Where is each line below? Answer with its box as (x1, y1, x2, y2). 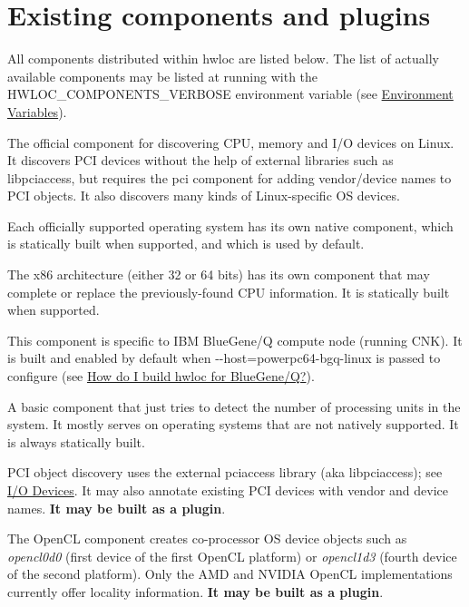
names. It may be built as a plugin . (7, 498, 226, 517)
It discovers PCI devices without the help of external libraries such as (7, 151, 394, 170)
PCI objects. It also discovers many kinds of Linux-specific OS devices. (7, 186, 400, 205)
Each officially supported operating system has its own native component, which (7, 216, 454, 235)
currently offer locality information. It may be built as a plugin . (7, 582, 384, 601)
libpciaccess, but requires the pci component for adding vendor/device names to (7, 168, 452, 187)
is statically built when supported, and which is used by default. (7, 234, 365, 253)
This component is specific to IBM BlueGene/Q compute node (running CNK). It (7, 330, 463, 349)
